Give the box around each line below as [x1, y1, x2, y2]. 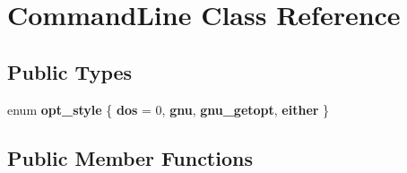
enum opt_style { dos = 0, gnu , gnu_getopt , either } [7, 99, 330, 118]
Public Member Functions [7, 143, 253, 171]
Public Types [7, 57, 133, 85]
